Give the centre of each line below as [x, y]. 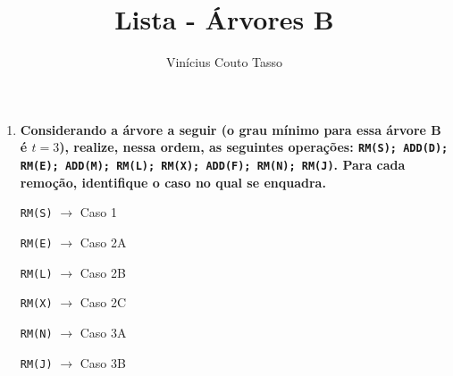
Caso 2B [103, 272]
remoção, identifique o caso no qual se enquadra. [173, 182]
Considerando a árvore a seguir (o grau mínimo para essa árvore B [231, 129]
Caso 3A [103, 332]
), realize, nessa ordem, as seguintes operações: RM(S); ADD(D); [254, 147]
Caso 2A [103, 242]
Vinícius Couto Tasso [224, 62]
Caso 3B [103, 362]
